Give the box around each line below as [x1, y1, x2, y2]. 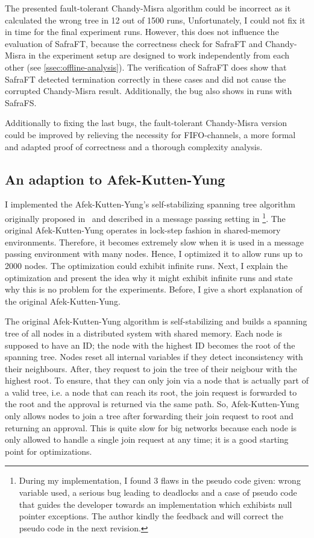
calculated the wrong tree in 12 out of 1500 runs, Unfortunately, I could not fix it [5, 13, 306, 26]
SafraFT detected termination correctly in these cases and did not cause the [5, 72, 286, 85]
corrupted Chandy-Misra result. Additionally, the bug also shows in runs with [5, 84, 292, 97]
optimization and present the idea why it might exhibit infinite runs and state [5, 271, 293, 283]
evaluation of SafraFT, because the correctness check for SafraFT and [5, 37, 263, 49]
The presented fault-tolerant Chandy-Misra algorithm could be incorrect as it [5, 2, 291, 14]
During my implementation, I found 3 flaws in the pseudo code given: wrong [19, 474, 301, 487]
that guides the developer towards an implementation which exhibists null [19, 498, 292, 510]
